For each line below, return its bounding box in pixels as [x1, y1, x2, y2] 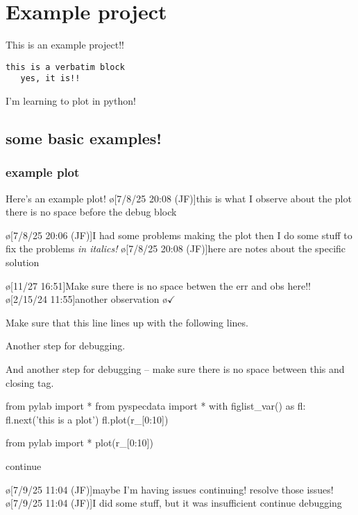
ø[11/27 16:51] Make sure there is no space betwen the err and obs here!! [6, 278, 311, 293]
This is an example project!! [6, 37, 124, 52]
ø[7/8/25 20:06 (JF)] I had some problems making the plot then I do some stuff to [6, 227, 352, 242]
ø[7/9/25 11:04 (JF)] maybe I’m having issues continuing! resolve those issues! [6, 482, 334, 496]
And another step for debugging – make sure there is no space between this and [6, 361, 345, 376]
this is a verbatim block [6, 62, 125, 72]
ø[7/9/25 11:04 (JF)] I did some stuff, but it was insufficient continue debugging [6, 496, 342, 510]
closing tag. [6, 375, 54, 390]
